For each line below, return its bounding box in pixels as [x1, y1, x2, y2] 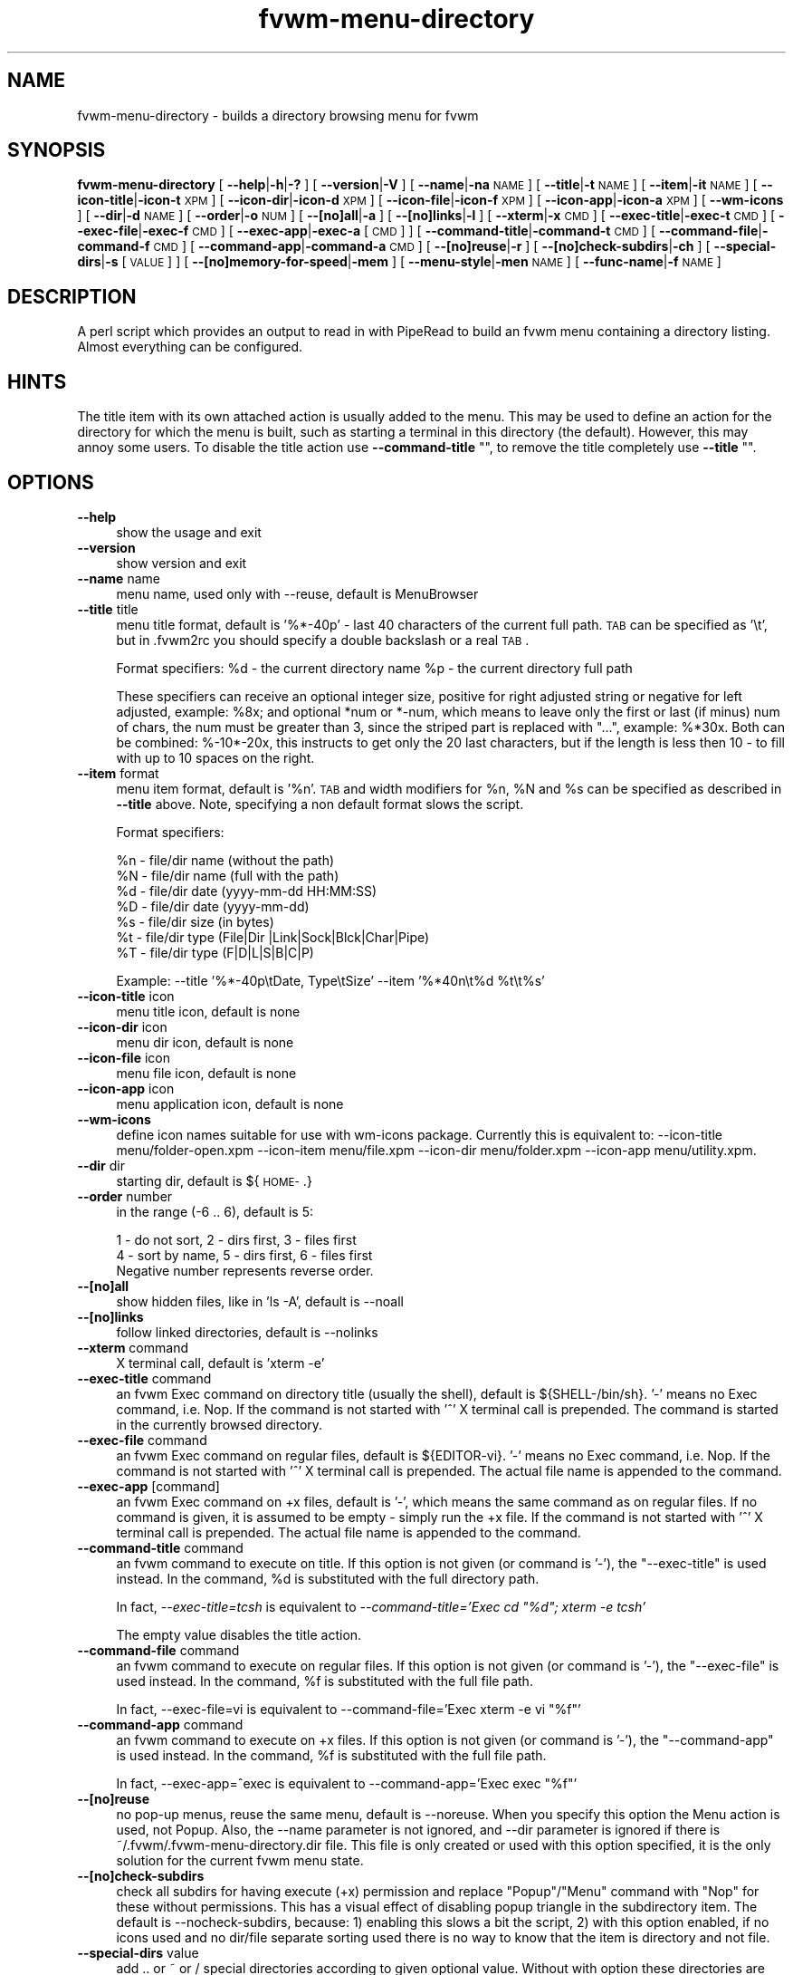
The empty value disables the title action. [116, 1626, 362, 1643]
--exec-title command [77, 1370, 212, 1386]
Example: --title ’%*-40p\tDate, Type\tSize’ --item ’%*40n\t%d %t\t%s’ [116, 972, 545, 988]
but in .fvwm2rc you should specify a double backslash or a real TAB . [116, 631, 530, 648]
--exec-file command [77, 1431, 207, 1448]
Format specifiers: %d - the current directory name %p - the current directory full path [116, 660, 633, 676]
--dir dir [77, 1157, 125, 1173]
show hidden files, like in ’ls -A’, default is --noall [116, 1293, 404, 1309]
